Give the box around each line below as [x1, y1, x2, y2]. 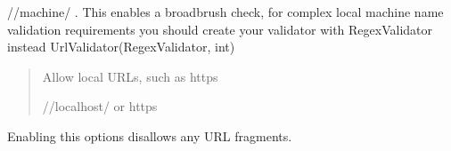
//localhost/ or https [42, 97, 158, 115]
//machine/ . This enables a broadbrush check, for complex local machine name [7, 3, 444, 20]
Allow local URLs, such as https [42, 67, 218, 85]
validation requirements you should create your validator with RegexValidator [7, 20, 433, 38]
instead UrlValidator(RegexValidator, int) [7, 37, 235, 56]
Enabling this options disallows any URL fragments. [7, 126, 292, 145]
